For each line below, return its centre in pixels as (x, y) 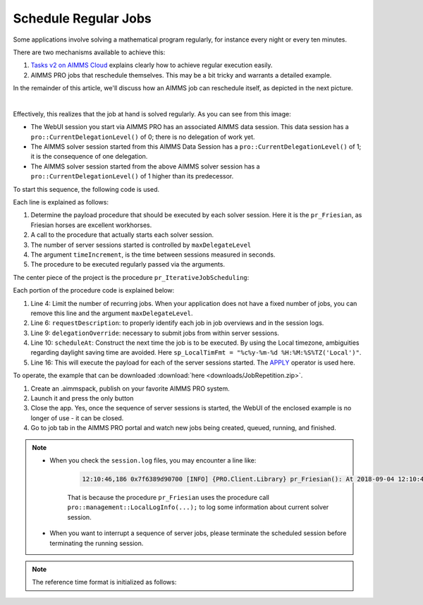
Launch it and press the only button (82, 398)
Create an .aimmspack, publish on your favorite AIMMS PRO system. (130, 389)
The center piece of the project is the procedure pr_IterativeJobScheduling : (131, 277)
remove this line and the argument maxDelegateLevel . (112, 313)
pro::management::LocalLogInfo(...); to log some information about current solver (198, 507)
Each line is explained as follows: (61, 202)
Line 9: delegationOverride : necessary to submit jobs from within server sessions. (155, 333)
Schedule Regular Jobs (82, 18)
